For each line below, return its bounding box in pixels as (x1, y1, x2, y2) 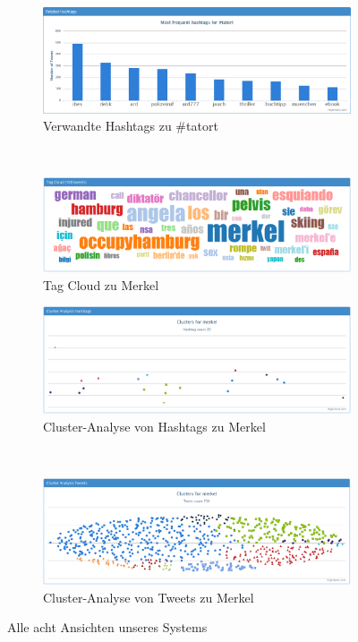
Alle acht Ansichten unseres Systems (7, 618, 208, 637)
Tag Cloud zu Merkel (43, 275, 159, 294)
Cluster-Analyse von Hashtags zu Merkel (43, 416, 266, 435)
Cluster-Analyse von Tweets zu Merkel (43, 587, 254, 606)
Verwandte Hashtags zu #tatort (43, 116, 218, 135)
